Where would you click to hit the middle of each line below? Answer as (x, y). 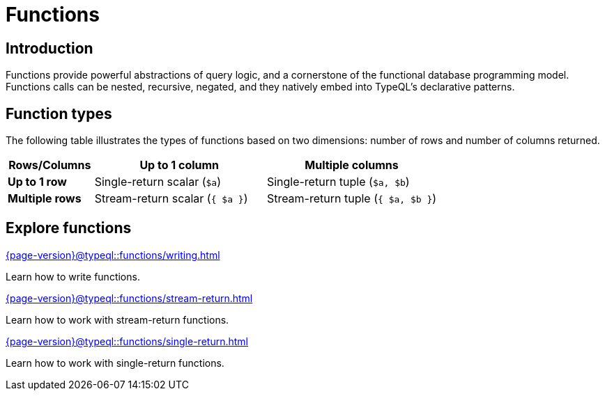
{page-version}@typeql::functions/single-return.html (127, 341)
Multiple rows (45, 199)
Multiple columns (352, 165)
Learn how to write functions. (73, 276)
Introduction (49, 48)
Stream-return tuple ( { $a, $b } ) (352, 199)
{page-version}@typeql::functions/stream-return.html (129, 298)
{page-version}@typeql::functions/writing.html (113, 255)
